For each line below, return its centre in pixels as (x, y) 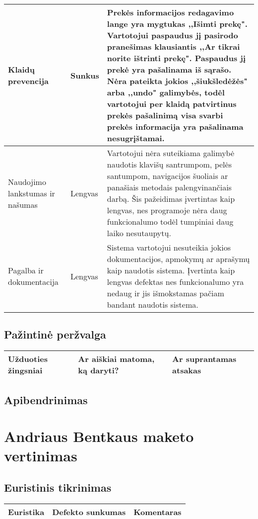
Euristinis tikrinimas (58, 487)
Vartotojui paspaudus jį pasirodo (172, 35)
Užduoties (28, 359)
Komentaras (158, 512)
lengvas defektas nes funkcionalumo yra (175, 282)
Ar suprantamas (204, 359)
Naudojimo (27, 181)
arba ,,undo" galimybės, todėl (166, 92)
